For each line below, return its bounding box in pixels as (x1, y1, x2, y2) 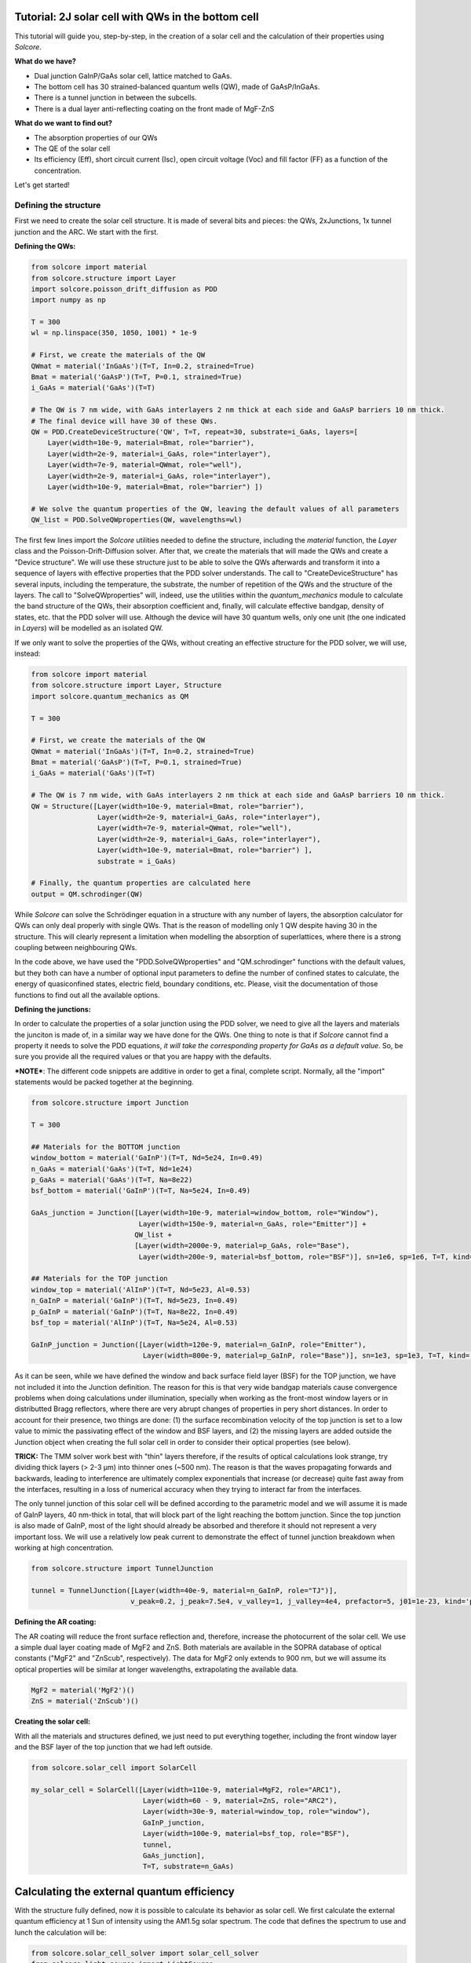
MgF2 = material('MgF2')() (31, 1685, 135, 1694)
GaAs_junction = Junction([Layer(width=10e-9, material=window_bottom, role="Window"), (31, 1208, 379, 1217)
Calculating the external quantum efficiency (14, 1884, 235, 1898)
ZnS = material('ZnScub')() (31, 1697, 139, 1705)
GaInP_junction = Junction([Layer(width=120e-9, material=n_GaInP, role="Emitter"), (31, 1340, 367, 1349)
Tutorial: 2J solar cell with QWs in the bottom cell (14, 10, 259, 24)
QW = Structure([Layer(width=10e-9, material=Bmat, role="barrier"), (31, 802, 305, 810)
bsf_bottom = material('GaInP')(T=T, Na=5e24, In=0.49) (31, 1186, 251, 1195)
